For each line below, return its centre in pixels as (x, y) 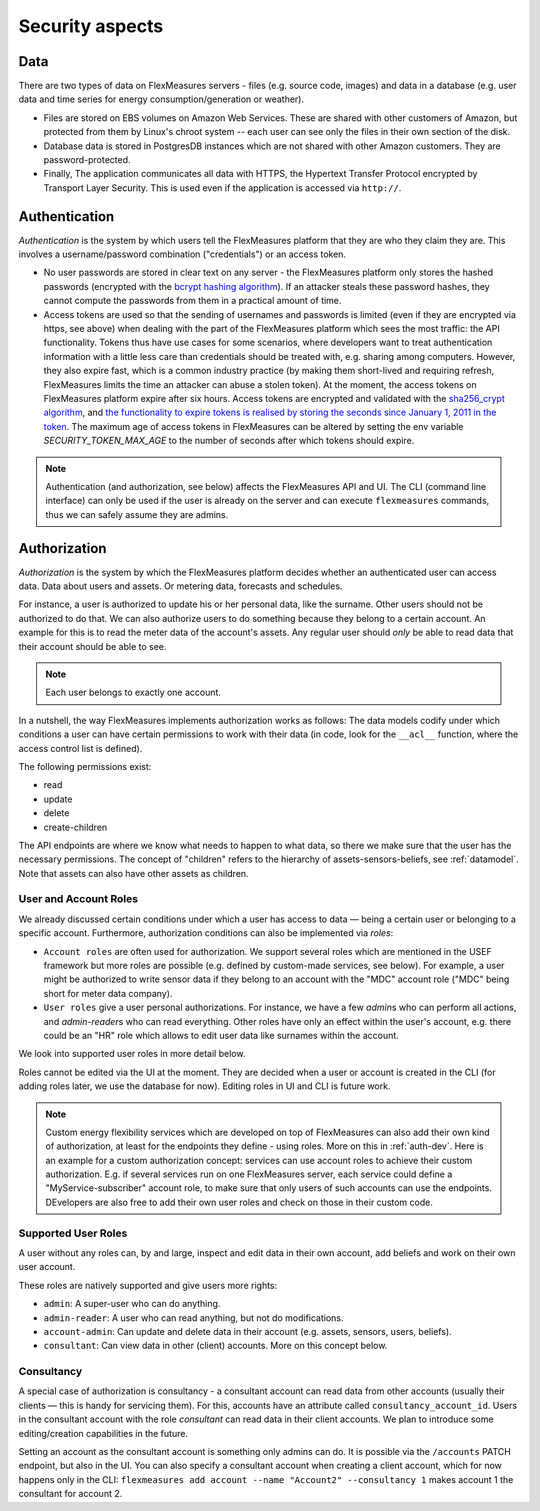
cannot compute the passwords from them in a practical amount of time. (192, 301)
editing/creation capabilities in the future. (103, 1433)
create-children (75, 827)
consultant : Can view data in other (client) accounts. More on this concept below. (215, 1346)
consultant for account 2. (70, 1494)
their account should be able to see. (92, 646)
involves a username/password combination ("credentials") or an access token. (182, 254)
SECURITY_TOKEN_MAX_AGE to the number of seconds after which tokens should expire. (229, 441)
